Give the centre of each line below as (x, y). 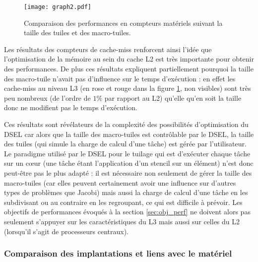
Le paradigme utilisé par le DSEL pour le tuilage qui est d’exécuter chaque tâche (127, 153)
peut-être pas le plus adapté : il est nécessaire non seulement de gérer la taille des (128, 172)
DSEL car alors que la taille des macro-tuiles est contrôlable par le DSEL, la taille (129, 134)
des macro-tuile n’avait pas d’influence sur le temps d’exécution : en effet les (120, 78)
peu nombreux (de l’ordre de (47, 98)
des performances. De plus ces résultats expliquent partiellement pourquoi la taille (129, 69)
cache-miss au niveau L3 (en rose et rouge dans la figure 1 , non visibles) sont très (128, 88)
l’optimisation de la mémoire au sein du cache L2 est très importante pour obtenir (129, 59)
